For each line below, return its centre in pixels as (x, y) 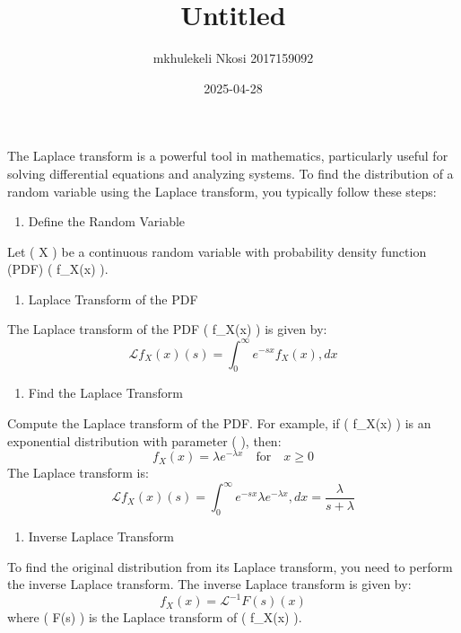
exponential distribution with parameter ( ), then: (144, 440)
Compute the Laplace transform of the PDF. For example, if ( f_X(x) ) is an (219, 422)
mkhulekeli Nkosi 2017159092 (233, 58)
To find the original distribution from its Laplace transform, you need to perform (230, 566)
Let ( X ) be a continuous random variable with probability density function (217, 251)
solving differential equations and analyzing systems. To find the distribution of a (230, 173)
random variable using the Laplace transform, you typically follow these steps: (222, 191)
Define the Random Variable (107, 221)
